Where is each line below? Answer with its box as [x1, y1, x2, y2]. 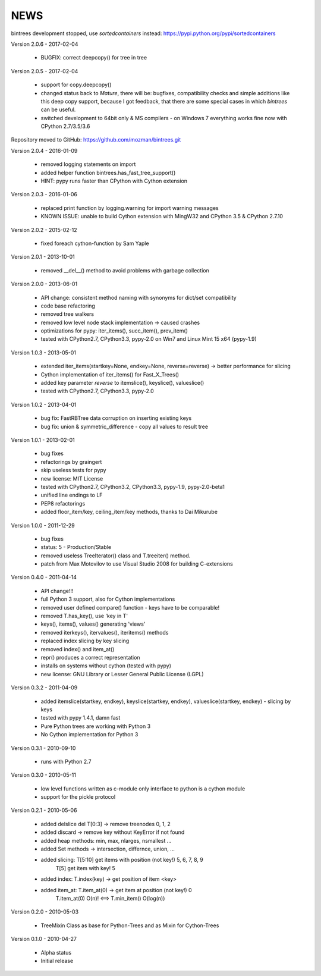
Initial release [40, 957, 74, 964]
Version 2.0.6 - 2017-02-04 [11, 40, 78, 48]
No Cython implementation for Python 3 [40, 731, 139, 738]
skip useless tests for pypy [40, 467, 106, 474]
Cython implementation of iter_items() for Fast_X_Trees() [40, 371, 180, 378]
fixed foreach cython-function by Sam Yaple [40, 240, 149, 247]
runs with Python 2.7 [40, 758, 92, 765]
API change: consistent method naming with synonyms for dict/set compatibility [40, 294, 237, 301]
